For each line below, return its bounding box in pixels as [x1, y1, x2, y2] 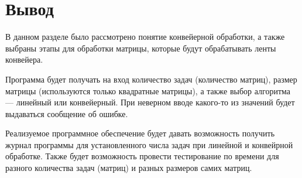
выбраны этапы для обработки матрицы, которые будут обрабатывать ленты [5, 42, 276, 54]
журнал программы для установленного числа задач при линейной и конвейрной [5, 138, 293, 150]
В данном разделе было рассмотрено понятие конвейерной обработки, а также [5, 30, 285, 43]
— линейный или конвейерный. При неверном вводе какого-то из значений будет [5, 96, 295, 108]
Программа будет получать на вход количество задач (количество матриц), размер [5, 73, 297, 85]
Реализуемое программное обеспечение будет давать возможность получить [5, 127, 275, 139]
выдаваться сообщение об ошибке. [5, 107, 128, 119]
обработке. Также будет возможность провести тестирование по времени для [5, 150, 279, 162]
